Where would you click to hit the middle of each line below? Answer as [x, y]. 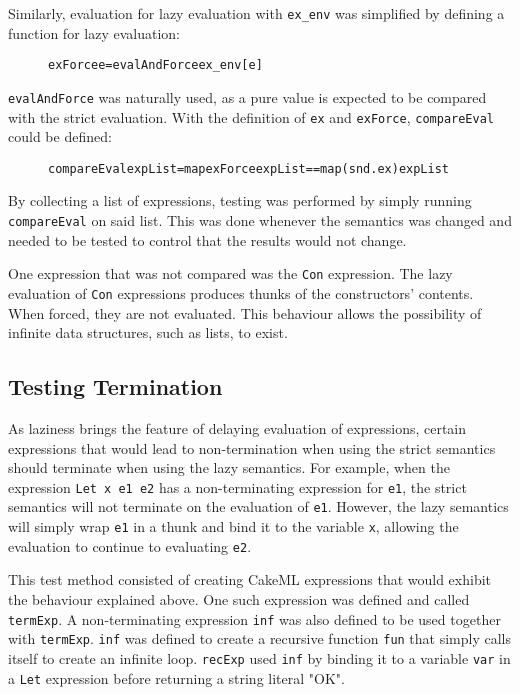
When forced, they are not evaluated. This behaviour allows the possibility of [245, 312]
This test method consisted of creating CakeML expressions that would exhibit [250, 579]
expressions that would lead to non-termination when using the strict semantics [252, 447]
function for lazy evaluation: [94, 32]
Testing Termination [115, 386]
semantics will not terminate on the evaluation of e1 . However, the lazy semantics [258, 506]
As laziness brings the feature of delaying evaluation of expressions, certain [237, 428]
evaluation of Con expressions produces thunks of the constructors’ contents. [241, 292]
